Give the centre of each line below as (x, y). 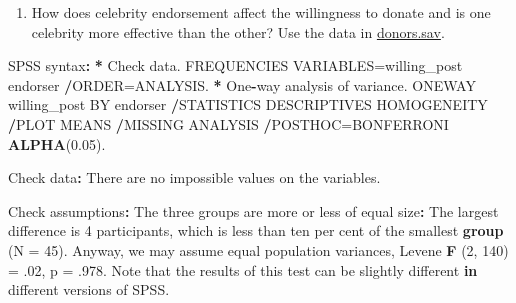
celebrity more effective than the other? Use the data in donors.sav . (238, 31)
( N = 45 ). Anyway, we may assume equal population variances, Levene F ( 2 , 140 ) (258, 249)
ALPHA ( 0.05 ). (57, 143)
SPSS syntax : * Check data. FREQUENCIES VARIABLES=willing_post (235, 65)
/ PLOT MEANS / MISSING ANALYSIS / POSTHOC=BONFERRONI (228, 123)
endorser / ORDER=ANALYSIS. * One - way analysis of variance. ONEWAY (242, 84)
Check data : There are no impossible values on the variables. (194, 177)
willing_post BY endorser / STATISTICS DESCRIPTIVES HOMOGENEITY (248, 104)
